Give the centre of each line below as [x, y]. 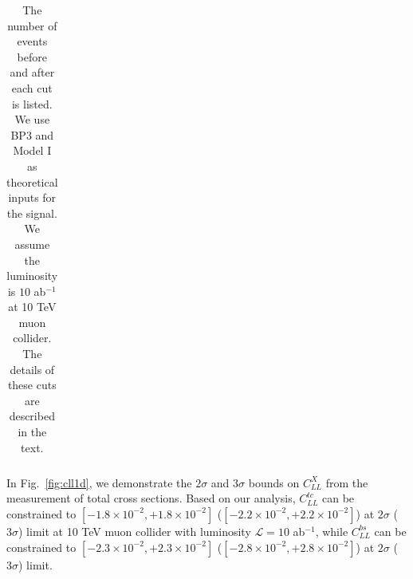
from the [347, 482]
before [32, 56]
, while [332, 531]
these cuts [32, 385]
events [32, 41]
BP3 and [32, 134]
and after [32, 72]
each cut [32, 87]
